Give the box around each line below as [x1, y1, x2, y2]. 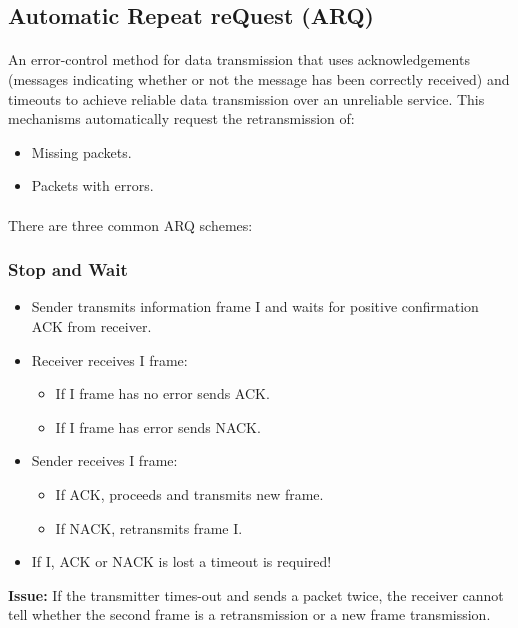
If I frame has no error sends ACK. [55, 383, 270, 404]
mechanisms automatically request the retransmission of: [8, 108, 355, 129]
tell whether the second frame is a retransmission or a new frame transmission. [8, 604, 491, 625]
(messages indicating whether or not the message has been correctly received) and [8, 68, 510, 89]
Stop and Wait [8, 257, 128, 282]
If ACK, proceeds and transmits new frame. [55, 483, 324, 504]
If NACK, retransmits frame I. [55, 517, 243, 538]
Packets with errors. [31, 175, 154, 196]
